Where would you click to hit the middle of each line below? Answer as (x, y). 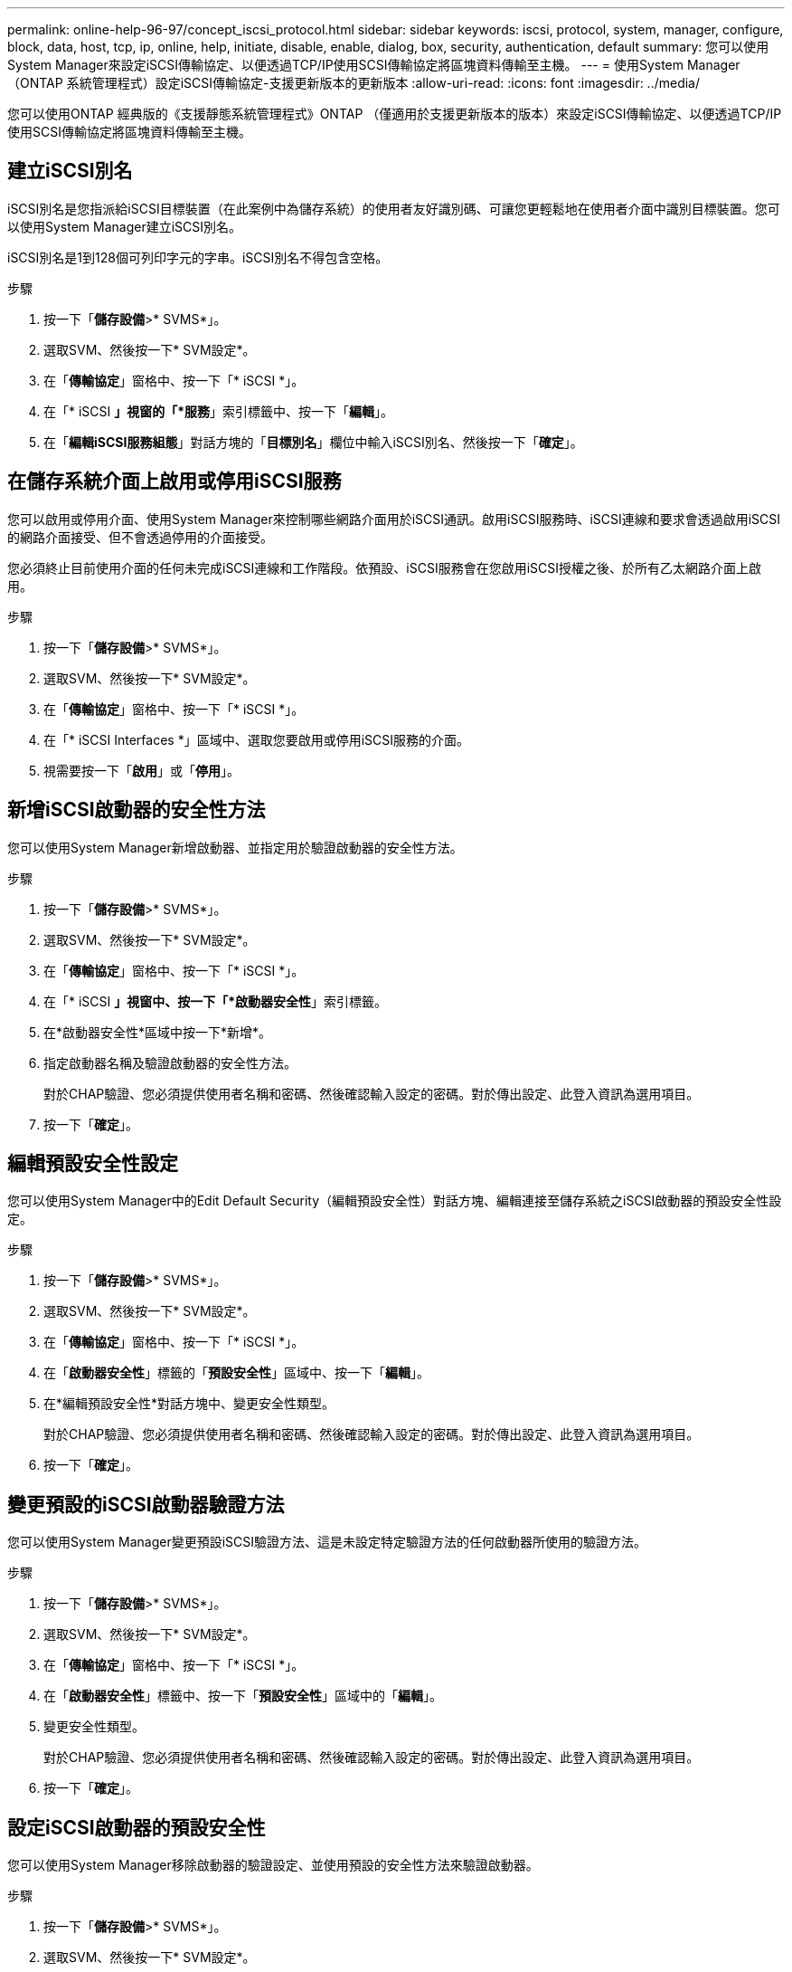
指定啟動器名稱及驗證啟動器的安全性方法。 (170, 1062)
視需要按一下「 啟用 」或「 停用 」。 (141, 770)
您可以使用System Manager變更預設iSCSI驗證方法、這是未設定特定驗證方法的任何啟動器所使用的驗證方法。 (327, 1542)
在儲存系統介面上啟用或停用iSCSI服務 (174, 481)
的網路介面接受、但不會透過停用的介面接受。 (140, 537)
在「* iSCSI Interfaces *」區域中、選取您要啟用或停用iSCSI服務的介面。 (257, 739)
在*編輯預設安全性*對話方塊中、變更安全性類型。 (189, 1404)
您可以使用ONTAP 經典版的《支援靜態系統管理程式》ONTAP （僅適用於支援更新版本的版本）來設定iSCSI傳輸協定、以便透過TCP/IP (395, 114)
